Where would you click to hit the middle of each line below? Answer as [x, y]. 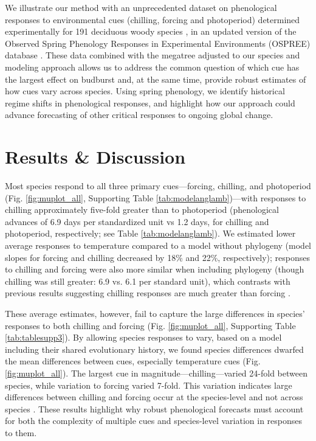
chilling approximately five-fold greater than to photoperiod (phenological [142, 210]
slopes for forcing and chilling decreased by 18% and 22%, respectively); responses [157, 257]
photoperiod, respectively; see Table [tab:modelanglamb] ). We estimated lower [150, 233]
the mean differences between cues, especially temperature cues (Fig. [133, 361]
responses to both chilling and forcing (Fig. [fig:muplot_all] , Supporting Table [150, 325]
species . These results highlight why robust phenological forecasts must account [154, 408]
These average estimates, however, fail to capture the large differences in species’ [155, 313]
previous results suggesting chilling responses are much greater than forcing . [148, 293]
